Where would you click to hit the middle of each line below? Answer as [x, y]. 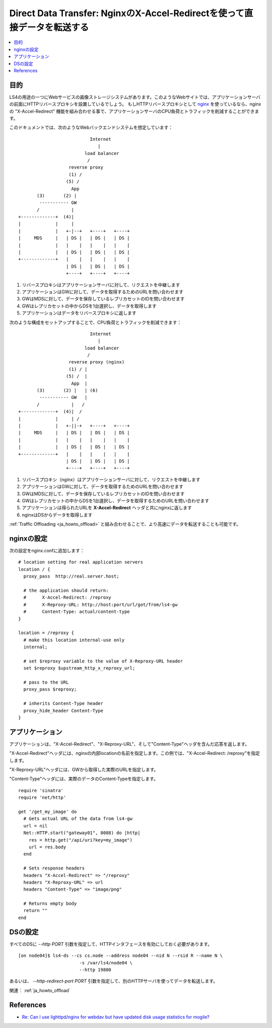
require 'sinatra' [41, 790]
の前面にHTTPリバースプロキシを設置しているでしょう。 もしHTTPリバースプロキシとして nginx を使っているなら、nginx [135, 104]
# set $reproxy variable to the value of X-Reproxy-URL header [103, 661]
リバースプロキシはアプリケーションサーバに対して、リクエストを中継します [101, 285]
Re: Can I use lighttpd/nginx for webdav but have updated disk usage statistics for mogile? [116, 1017]
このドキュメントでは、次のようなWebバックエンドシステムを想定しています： [91, 127]
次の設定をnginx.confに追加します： [47, 550]
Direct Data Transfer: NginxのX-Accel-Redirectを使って [127, 13]
